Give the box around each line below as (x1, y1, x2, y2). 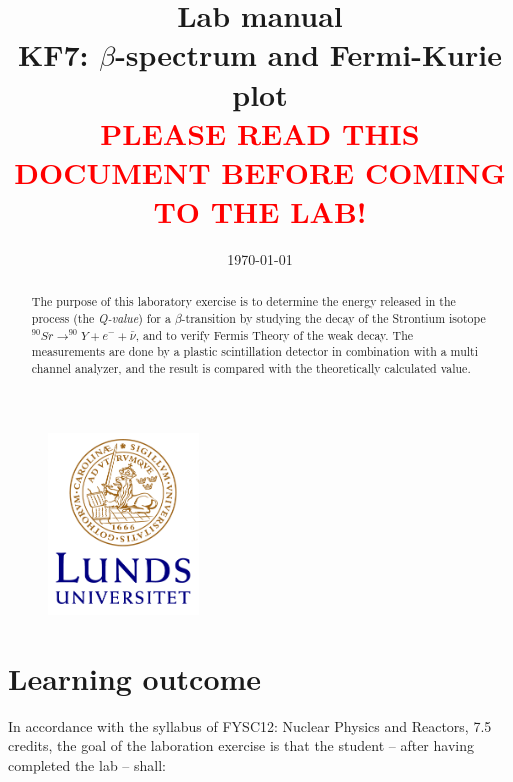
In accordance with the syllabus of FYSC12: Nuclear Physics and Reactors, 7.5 (8, 715, 492, 736)
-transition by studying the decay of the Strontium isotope (181, 310, 486, 327)
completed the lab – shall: (8, 754, 166, 775)
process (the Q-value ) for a (31, 310, 171, 327)
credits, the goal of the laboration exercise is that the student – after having (8, 735, 474, 756)
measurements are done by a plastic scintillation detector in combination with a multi (31, 343, 479, 360)
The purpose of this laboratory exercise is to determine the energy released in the (31, 293, 456, 310)
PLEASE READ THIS (100, 112, 420, 153)
